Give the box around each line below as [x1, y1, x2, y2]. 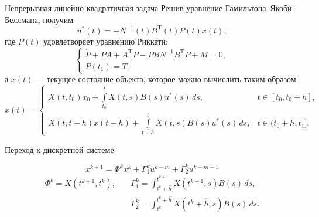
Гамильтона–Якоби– [225, 2, 296, 13]
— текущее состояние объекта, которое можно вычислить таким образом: [36, 73, 299, 85]
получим [43, 13, 74, 25]
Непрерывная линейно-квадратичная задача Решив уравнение [5, 2, 223, 13]
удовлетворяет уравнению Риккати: [43, 35, 168, 47]
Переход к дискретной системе [5, 143, 114, 155]
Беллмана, [5, 13, 40, 25]
